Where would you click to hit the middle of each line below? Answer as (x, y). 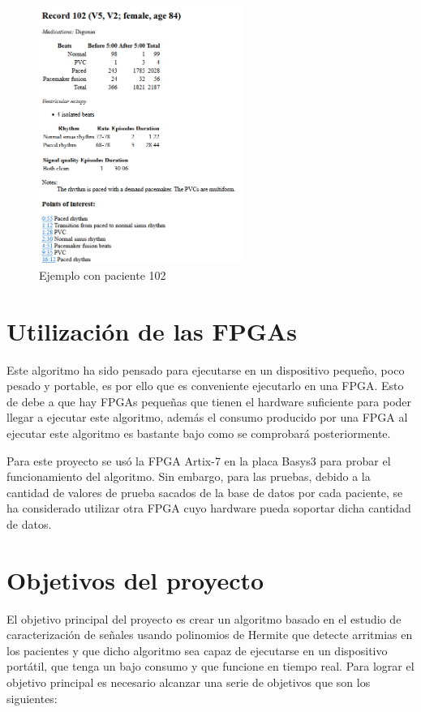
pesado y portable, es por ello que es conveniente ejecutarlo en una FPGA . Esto (205, 386)
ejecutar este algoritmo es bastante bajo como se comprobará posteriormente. (199, 433)
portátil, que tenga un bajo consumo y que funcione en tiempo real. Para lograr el (210, 666)
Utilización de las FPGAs (152, 330)
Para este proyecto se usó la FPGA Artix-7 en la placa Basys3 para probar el (199, 460)
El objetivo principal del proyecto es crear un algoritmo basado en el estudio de (204, 618)
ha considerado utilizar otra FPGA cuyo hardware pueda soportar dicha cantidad (209, 508)
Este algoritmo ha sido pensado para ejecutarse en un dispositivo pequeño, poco (206, 369)
